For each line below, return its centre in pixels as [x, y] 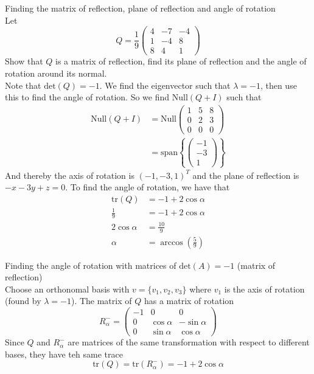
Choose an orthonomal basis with [67, 289]
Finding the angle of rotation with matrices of [91, 265]
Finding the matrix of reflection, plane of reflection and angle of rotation [140, 8]
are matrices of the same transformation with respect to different [189, 342]
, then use [278, 85]
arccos [172, 242]
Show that [24, 61]
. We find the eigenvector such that [165, 85]
